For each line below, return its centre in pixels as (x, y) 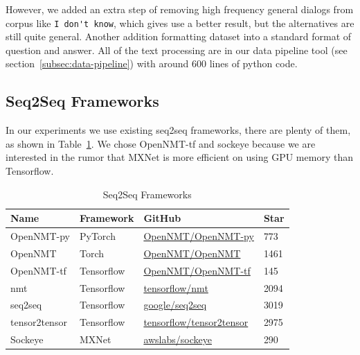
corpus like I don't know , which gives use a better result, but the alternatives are (180, 23)
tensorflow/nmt (176, 287)
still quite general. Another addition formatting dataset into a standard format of (179, 36)
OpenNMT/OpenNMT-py (199, 236)
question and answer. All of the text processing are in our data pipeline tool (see (177, 50)
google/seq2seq (175, 305)
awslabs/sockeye (178, 339)
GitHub (162, 218)
